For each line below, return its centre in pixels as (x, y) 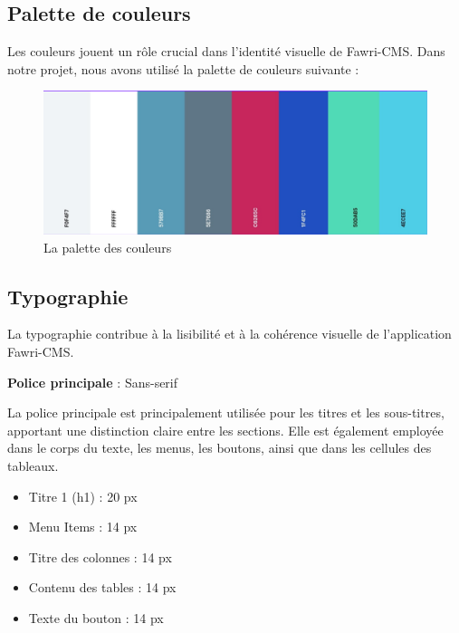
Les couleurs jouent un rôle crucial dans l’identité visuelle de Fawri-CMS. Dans (226, 51)
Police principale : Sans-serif (93, 382)
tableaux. (33, 465)
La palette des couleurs (108, 247)
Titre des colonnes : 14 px (100, 556)
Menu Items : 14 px (83, 527)
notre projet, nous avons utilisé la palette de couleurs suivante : (183, 68)
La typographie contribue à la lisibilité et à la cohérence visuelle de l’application (229, 334)
